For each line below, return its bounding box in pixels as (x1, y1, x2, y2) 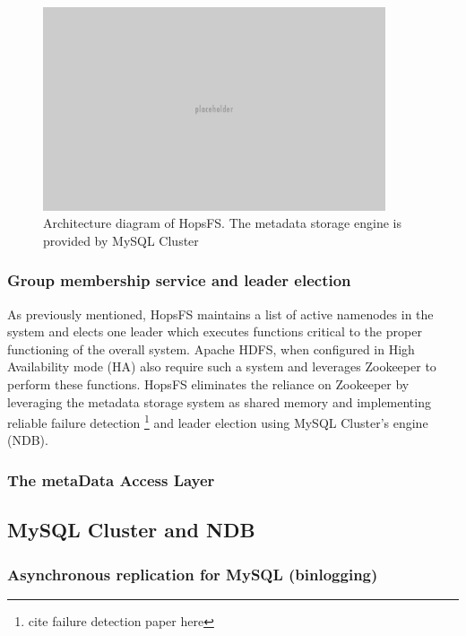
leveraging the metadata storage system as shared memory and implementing (7, 392, 431, 411)
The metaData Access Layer (7, 468, 215, 491)
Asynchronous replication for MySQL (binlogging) (7, 562, 378, 585)
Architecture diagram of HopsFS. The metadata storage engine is (43, 213, 401, 232)
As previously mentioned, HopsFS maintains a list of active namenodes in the (7, 304, 434, 323)
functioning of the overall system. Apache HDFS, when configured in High (7, 339, 415, 358)
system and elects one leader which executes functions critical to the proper (7, 322, 422, 341)
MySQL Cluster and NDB (7, 516, 255, 544)
